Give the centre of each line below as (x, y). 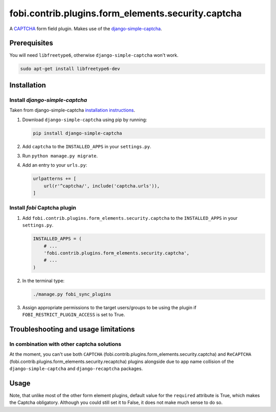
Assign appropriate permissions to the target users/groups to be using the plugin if (109, 307)
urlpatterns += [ (55, 179)
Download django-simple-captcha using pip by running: (85, 120)
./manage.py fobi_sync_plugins (72, 294)
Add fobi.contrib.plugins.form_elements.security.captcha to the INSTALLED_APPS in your (130, 218)
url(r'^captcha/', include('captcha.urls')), (102, 186)
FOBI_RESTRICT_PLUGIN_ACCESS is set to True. (74, 315)
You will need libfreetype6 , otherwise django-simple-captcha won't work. (94, 55)
